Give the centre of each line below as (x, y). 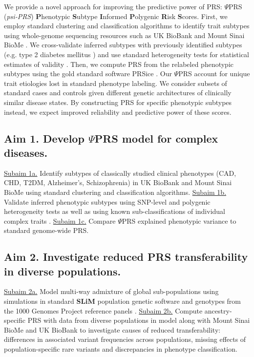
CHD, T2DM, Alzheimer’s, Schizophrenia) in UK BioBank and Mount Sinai (118, 182)
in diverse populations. (63, 271)
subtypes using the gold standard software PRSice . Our (88, 73)
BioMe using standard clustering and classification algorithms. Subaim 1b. (115, 192)
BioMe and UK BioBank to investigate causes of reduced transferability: (112, 329)
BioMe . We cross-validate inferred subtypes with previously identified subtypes (123, 45)
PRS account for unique (214, 73)
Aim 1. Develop (44, 138)
